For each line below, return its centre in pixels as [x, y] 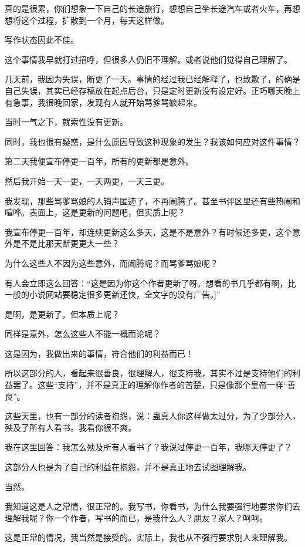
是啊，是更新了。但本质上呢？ [62, 314]
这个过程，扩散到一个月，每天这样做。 [95, 20]
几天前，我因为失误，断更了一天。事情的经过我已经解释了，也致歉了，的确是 [152, 79]
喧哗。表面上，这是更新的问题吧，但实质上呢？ [95, 212]
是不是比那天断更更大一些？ [66, 243]
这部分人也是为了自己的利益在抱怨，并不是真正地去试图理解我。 [128, 467]
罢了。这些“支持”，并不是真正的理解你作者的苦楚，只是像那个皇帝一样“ [150, 385]
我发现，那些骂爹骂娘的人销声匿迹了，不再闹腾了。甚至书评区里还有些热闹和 [152, 200]
